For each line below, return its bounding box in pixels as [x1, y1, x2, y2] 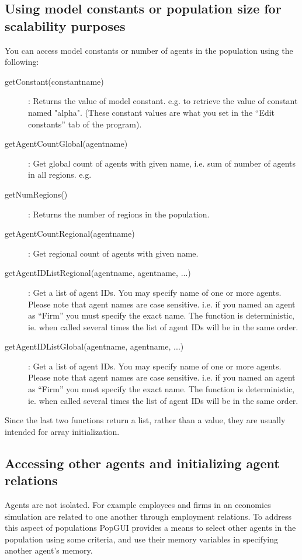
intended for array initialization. [5, 425, 120, 437]
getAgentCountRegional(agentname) [5, 227, 135, 240]
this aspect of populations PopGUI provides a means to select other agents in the [5, 521, 296, 534]
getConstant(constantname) [5, 75, 104, 87]
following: [5, 56, 39, 68]
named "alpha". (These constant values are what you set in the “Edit [28, 106, 275, 118]
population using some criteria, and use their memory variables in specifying [5, 533, 279, 545]
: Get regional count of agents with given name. [28, 247, 199, 259]
